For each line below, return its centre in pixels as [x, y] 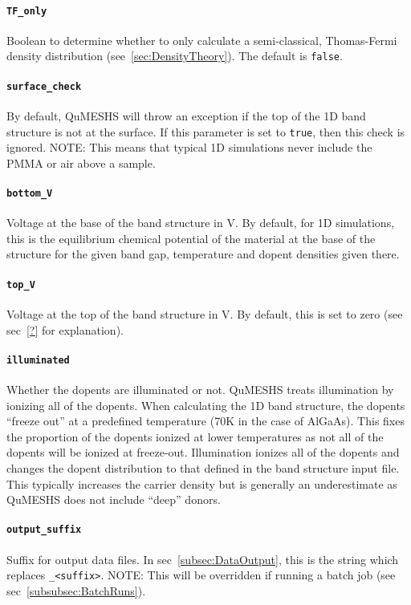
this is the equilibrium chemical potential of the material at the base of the [191, 238]
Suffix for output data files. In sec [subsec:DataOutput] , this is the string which [203, 559]
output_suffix [44, 530]
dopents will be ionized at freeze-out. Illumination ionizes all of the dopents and [203, 452]
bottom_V [30, 193]
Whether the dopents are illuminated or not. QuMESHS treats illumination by [200, 389]
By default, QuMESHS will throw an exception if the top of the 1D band [186, 115]
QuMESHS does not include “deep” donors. [114, 499]
